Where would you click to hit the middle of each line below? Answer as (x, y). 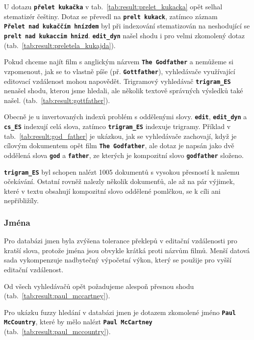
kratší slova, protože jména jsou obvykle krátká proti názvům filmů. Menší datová (127, 250)
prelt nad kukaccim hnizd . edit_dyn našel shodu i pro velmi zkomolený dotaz (124, 35)
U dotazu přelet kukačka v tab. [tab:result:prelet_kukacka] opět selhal (113, 6)
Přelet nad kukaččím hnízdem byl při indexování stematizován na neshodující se (127, 26)
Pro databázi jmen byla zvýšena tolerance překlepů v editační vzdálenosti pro (121, 241)
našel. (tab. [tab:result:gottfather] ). (57, 100)
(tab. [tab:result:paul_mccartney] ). (57, 296)
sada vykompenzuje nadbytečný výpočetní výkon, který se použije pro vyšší (118, 260)
